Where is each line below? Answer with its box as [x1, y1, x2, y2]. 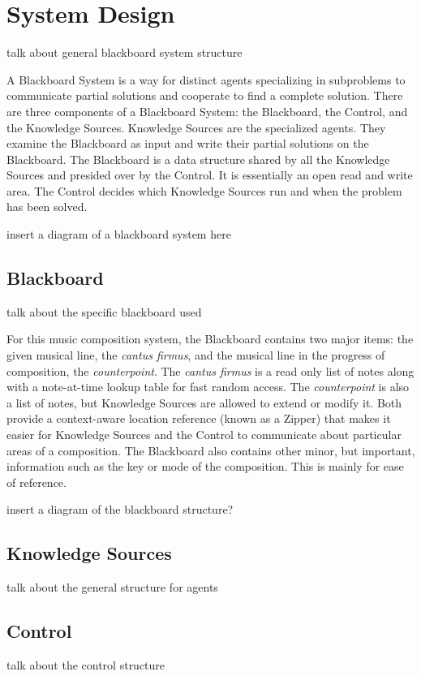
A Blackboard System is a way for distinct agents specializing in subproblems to [6, 71, 406, 88]
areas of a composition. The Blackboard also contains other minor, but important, [6, 441, 415, 459]
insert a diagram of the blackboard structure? [6, 501, 234, 518]
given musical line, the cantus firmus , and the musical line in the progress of [6, 347, 385, 364]
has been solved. [6, 198, 88, 215]
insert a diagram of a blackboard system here [6, 226, 231, 243]
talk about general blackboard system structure [6, 44, 243, 61]
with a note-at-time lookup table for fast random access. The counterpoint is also [6, 378, 410, 395]
